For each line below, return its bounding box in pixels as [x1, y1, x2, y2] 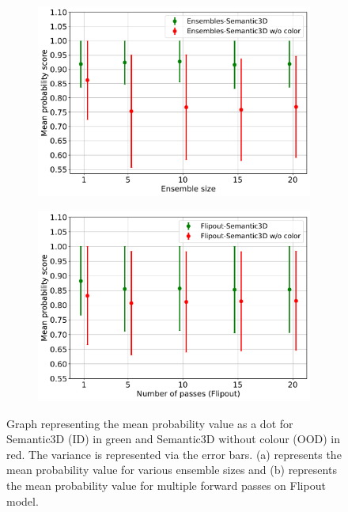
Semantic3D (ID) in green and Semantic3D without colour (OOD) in [6, 430, 341, 447]
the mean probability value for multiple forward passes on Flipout [6, 476, 326, 493]
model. [6, 492, 39, 509]
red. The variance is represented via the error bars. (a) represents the [6, 446, 342, 462]
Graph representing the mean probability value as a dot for [6, 415, 293, 431]
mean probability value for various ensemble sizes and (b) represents [6, 461, 337, 478]
